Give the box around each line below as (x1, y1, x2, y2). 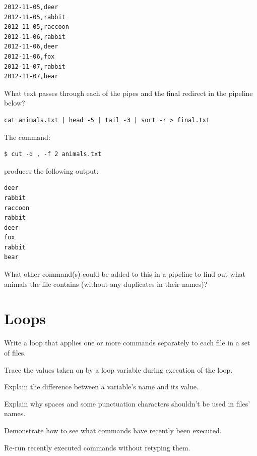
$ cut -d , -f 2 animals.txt (4, 150, 102, 158)
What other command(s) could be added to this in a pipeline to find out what (4, 269, 245, 279)
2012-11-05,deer (4, 4, 58, 11)
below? (4, 97, 25, 108)
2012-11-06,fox (4, 53, 55, 60)
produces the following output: (4, 165, 99, 176)
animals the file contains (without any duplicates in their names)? (4, 278, 208, 289)
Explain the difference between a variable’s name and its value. (4, 381, 199, 392)
